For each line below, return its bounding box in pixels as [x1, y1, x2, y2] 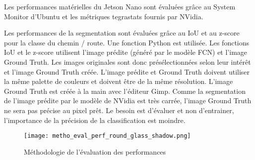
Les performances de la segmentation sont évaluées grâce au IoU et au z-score [4, 28, 240, 38]
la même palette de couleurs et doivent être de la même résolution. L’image [4, 76, 233, 86]
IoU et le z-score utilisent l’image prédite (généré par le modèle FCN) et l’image [4, 47, 248, 57]
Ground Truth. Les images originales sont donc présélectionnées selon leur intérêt [4, 56, 251, 67]
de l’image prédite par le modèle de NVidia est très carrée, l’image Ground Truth [4, 95, 252, 106]
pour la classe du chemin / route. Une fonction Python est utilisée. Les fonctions [4, 37, 250, 47]
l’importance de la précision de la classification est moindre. [4, 115, 186, 125]
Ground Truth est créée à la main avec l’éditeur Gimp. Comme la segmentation [4, 85, 246, 96]
